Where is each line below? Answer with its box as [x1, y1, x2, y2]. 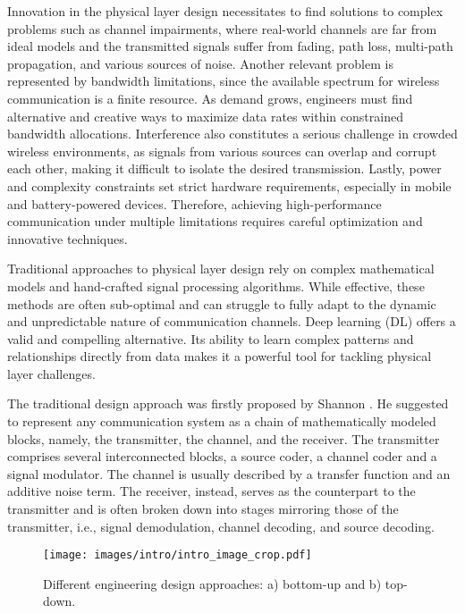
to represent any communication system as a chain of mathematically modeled [7, 412, 436, 431]
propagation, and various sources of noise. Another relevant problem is [7, 54, 393, 72]
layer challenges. [7, 364, 96, 382]
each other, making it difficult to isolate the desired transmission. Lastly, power [7, 159, 442, 178]
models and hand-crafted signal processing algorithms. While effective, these [7, 276, 425, 295]
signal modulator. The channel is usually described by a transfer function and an [7, 464, 451, 483]
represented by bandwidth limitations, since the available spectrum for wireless [7, 71, 440, 90]
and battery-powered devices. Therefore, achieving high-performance [7, 194, 382, 213]
